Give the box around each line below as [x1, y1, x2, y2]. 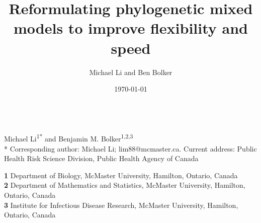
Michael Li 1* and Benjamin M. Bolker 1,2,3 [4, 132, 133, 143]
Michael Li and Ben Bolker [89, 66, 172, 77]
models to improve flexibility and [14, 18, 248, 38]
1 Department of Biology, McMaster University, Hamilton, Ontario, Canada [4, 170, 238, 180]
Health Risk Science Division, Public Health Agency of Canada [4, 153, 199, 164]
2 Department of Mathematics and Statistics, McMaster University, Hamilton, [4, 180, 245, 190]
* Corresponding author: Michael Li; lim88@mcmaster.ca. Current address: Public [4, 143, 257, 154]
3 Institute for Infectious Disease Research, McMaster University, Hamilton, [4, 199, 238, 210]
